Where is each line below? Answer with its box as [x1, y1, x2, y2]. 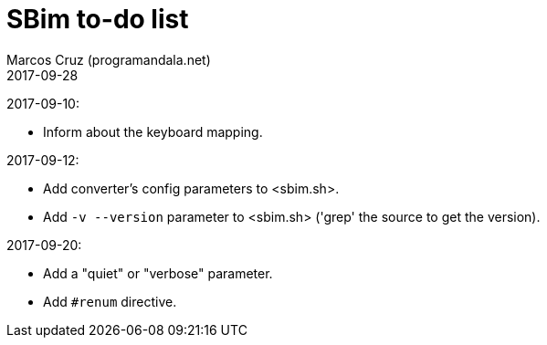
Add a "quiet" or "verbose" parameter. [43, 265, 273, 281]
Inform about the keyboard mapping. [43, 123, 263, 140]
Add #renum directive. [43, 293, 177, 309]
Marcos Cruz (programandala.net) [6, 51, 211, 68]
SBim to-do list [6, 4, 189, 35]
